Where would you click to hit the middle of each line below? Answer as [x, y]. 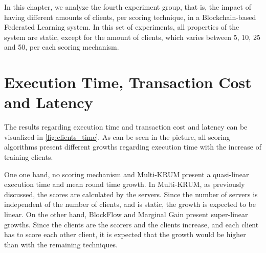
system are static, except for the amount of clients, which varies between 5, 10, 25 [132, 37]
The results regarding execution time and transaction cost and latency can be [126, 127]
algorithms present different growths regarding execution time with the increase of [133, 147]
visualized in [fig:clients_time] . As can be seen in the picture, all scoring [117, 136]
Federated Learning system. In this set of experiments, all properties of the [122, 27]
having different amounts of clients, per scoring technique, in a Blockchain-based [130, 17]
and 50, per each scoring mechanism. [62, 47]
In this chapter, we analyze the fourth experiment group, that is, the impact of [128, 7]
